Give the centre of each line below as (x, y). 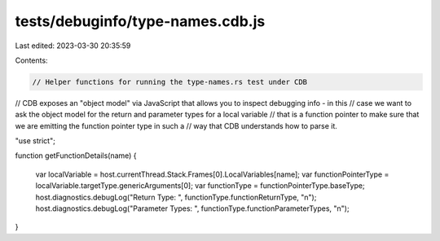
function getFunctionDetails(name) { (76, 156)
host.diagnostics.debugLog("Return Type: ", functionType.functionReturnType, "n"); (176, 197)
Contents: (31, 60)
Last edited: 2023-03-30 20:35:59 (73, 46)
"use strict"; (35, 141)
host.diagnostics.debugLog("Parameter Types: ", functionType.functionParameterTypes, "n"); (192, 208)
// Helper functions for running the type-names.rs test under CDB (170, 82)
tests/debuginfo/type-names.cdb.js (140, 21)
